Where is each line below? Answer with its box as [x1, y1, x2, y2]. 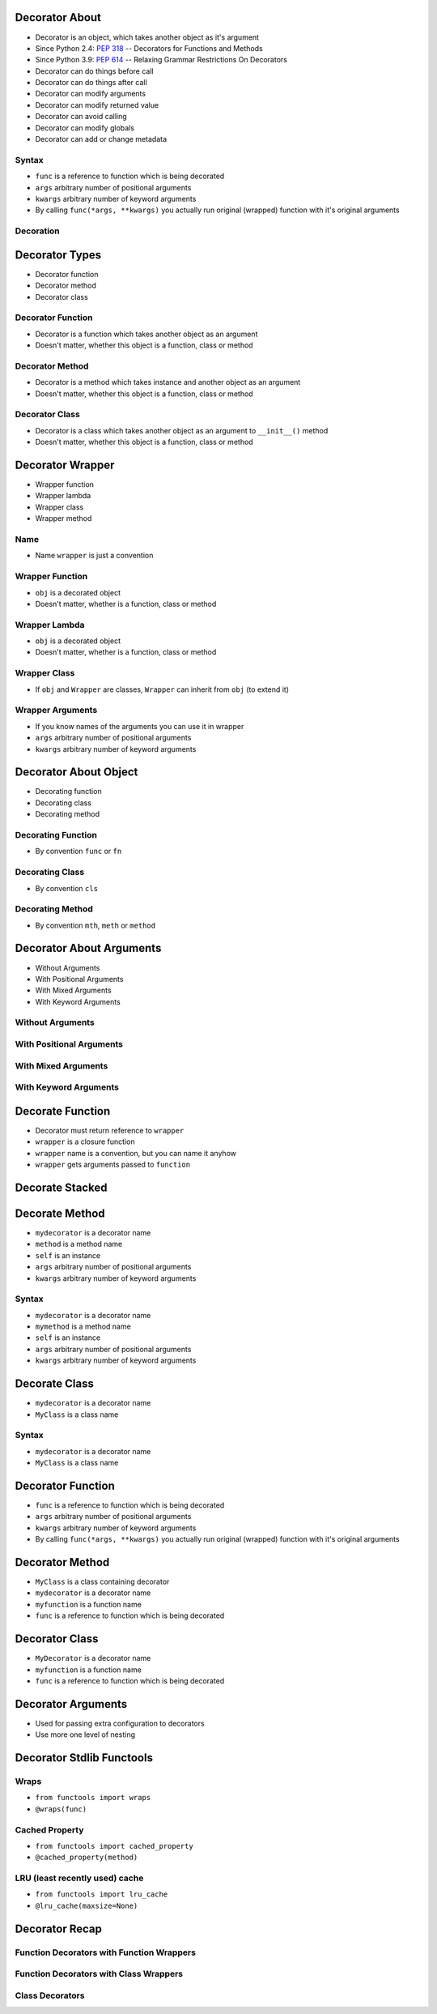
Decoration [15, 225, 60, 237]
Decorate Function [15, 1104, 111, 1118]
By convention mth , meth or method [35, 920, 156, 930]
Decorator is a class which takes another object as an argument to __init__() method [35, 425, 329, 435]
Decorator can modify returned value [35, 100, 159, 109]
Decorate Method [15, 1206, 105, 1220]
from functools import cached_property [35, 1841, 193, 1850]
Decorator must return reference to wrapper [35, 1125, 185, 1135]
